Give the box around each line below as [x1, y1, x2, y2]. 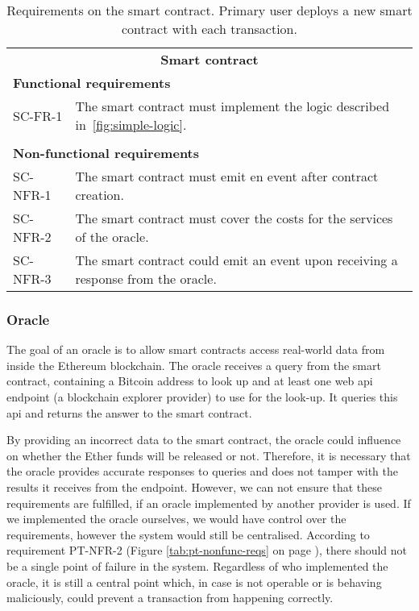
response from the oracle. [75, 269, 217, 288]
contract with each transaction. [122, 19, 297, 38]
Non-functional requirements [13, 143, 200, 162]
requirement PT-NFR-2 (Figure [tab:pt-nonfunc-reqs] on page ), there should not [6, 542, 408, 559]
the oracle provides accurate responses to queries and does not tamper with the [6, 463, 398, 480]
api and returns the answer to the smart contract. [6, 404, 252, 421]
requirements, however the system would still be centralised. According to [6, 526, 370, 542]
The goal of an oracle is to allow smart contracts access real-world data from [6, 341, 385, 358]
